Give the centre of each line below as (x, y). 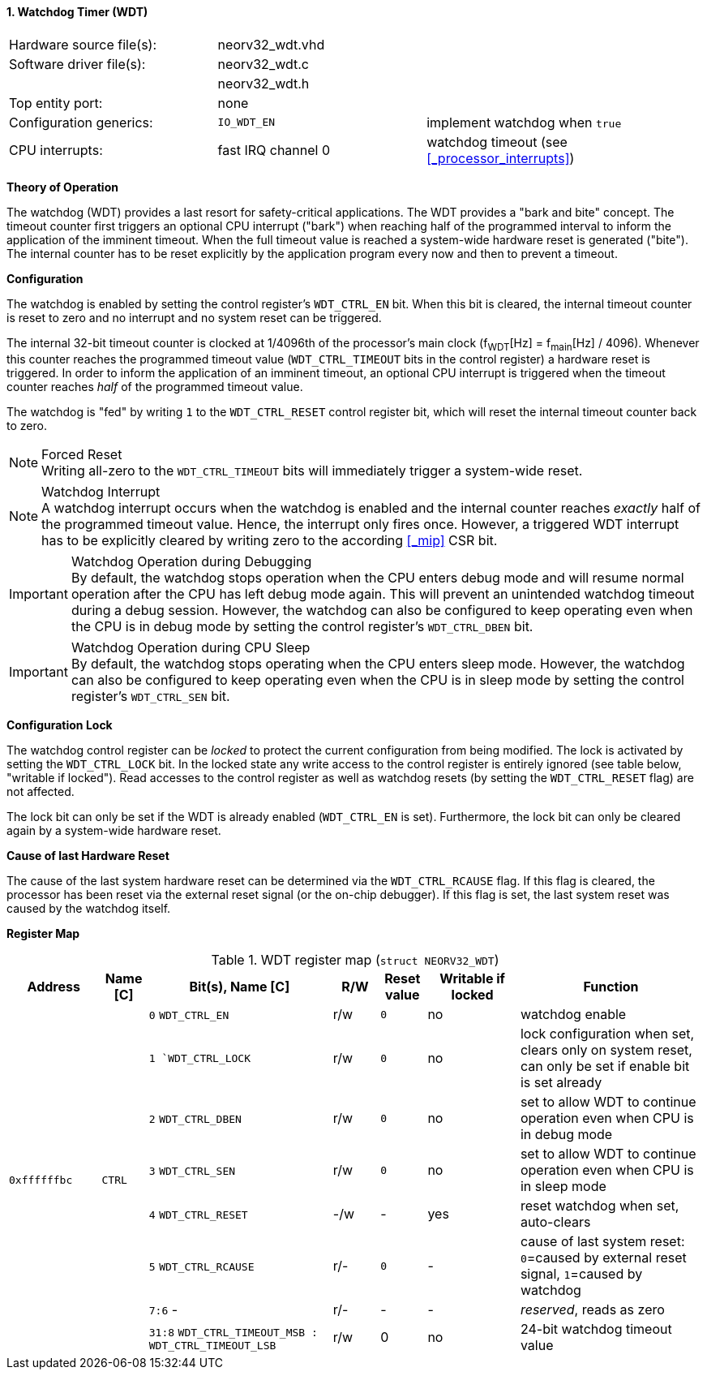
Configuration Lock (60, 725)
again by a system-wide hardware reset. (114, 831)
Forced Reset (82, 455)
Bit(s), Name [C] (240, 987)
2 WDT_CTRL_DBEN (195, 1120)
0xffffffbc (41, 1180)
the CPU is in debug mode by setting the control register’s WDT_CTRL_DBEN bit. (302, 627)
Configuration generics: (81, 122)
